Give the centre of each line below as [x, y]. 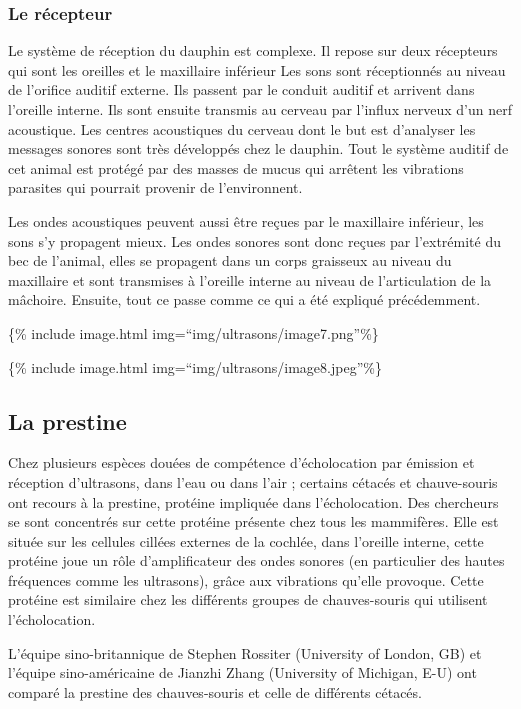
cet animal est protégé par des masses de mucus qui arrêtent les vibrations [236, 167]
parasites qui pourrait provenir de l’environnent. [155, 187]
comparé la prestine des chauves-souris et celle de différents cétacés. [215, 691]
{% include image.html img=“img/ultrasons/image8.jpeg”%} [195, 366]
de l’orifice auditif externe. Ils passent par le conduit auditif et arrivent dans [241, 89]
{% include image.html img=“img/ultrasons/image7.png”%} [193, 332]
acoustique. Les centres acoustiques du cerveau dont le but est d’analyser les [242, 128]
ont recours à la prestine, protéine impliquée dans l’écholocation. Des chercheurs [253, 501]
